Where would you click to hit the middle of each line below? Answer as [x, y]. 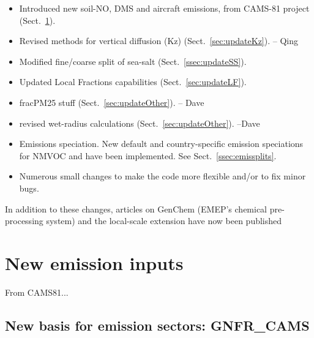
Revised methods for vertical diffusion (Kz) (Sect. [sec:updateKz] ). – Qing [159, 41]
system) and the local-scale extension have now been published [164, 221]
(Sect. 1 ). [37, 20]
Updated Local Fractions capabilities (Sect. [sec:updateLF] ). [133, 82]
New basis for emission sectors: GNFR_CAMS [157, 325]
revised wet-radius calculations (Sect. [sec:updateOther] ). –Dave [140, 123]
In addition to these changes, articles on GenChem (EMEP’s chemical [136, 208]
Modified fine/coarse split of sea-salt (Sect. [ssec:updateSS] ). [133, 61]
